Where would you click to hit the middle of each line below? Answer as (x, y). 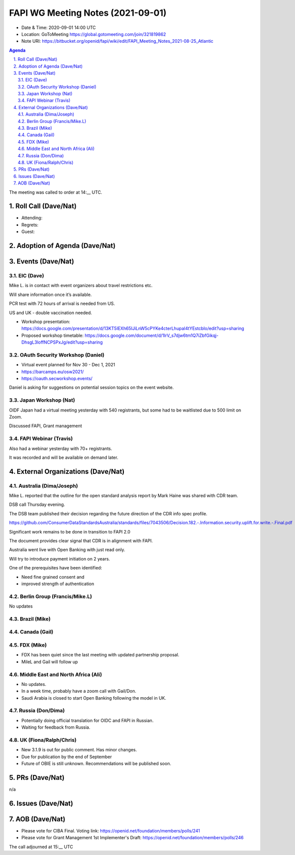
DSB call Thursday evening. (37, 504)
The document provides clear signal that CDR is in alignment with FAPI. (81, 541)
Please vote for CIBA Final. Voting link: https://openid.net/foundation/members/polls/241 (111, 830)
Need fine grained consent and (53, 577)
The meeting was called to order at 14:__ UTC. (56, 192)
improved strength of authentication (58, 584)
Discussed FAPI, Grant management (45, 426)
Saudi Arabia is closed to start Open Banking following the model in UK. (94, 698)
